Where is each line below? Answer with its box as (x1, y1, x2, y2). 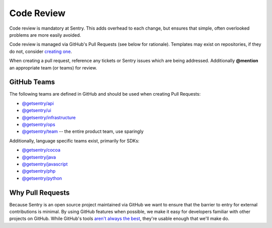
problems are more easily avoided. (9, 32, 82, 38)
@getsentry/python (22, 175, 62, 181)
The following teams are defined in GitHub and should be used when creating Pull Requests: (9, 91, 201, 97)
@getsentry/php (22, 168, 56, 174)
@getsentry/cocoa (22, 147, 60, 153)
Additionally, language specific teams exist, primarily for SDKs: (9, 137, 140, 143)
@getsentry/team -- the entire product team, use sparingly (22, 128, 144, 134)
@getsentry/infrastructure (22, 114, 76, 120)
